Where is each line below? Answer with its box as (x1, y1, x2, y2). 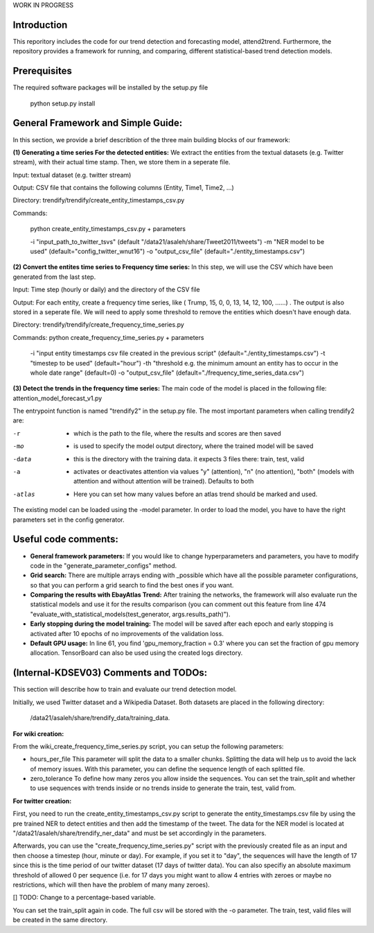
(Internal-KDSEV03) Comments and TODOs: (12, 667, 208, 679)
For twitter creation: (12, 796, 72, 805)
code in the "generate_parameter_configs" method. (30, 561, 177, 570)
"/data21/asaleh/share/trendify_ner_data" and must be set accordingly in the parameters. (12, 829, 267, 837)
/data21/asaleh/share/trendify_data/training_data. (30, 714, 170, 722)
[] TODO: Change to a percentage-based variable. (12, 893, 156, 902)
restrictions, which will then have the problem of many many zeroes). (12, 880, 211, 889)
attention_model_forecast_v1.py (12, 394, 103, 402)
